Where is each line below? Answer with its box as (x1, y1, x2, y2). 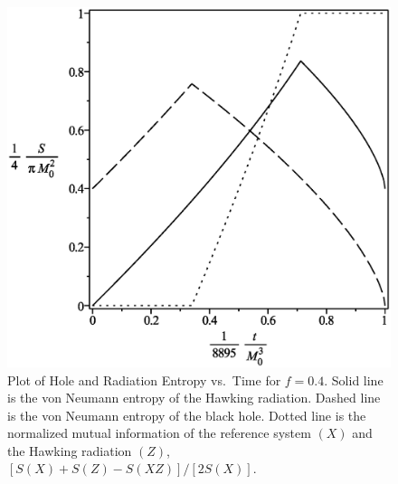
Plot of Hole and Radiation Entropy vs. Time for (7, 370, 281, 389)
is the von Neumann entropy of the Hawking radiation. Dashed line (7, 388, 381, 407)
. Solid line (324, 370, 384, 389)
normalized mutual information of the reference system (7, 423, 311, 442)
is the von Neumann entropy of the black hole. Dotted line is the (7, 405, 366, 424)
